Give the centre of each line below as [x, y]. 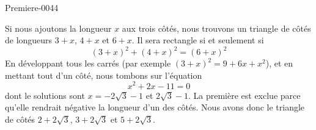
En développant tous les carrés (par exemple [88, 63]
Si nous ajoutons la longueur [58, 28]
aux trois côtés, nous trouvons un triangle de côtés [216, 28]
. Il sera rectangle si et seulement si [198, 40]
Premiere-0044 [32, 7]
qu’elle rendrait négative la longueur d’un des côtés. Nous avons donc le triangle [155, 107]
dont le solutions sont [45, 95]
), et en [279, 63]
